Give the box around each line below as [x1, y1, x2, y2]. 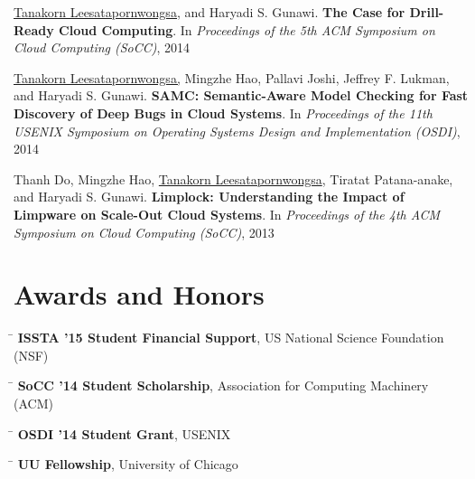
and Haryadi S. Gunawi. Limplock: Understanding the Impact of [14, 187, 405, 206]
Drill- [409, 3, 444, 21]
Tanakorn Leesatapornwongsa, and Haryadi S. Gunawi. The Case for [14, 3, 405, 21]
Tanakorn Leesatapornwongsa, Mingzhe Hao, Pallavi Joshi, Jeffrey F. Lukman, [14, 68, 450, 87]
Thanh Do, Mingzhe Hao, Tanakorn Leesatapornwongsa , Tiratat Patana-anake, [14, 169, 453, 188]
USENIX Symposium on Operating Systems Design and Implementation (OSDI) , [14, 121, 461, 140]
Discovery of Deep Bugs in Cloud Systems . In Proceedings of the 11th [14, 103, 433, 122]
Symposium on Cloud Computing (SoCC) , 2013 [14, 222, 275, 241]
